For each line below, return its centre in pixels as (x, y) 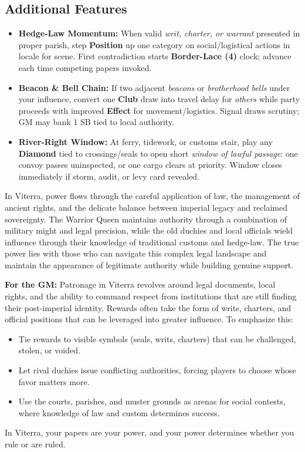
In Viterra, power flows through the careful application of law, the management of (152, 196)
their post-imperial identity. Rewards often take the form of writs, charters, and (148, 307)
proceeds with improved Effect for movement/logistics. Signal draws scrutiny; (159, 110)
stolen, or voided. (49, 350)
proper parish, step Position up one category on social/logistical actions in (154, 44)
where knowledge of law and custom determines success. (119, 412)
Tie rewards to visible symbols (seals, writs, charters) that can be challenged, (157, 338)
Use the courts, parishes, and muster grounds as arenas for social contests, (152, 401)
